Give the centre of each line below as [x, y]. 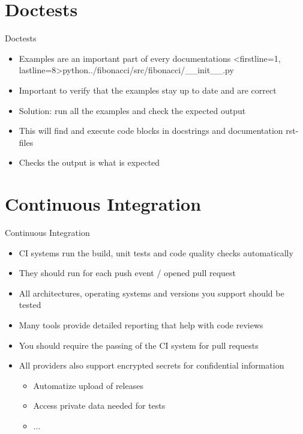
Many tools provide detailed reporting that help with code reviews [141, 324]
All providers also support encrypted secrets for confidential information [151, 365]
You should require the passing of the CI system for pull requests [139, 345]
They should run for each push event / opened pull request [127, 273]
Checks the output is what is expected [89, 162]
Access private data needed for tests [99, 405]
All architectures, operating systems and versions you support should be [151, 293]
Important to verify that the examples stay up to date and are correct [148, 90]
